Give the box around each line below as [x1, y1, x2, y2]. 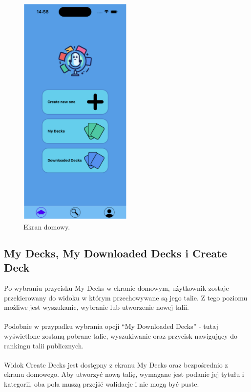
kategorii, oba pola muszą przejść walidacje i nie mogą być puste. [4, 378, 199, 389]
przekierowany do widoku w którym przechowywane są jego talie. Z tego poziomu [4, 292, 248, 302]
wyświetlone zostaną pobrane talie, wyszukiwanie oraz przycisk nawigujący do [4, 330, 237, 341]
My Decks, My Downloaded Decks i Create [4, 245, 227, 260]
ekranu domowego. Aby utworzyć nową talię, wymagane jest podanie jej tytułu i [4, 369, 244, 379]
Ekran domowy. [23, 221, 70, 231]
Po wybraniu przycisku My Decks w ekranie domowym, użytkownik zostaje [4, 283, 229, 293]
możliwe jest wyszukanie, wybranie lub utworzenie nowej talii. [4, 302, 189, 312]
